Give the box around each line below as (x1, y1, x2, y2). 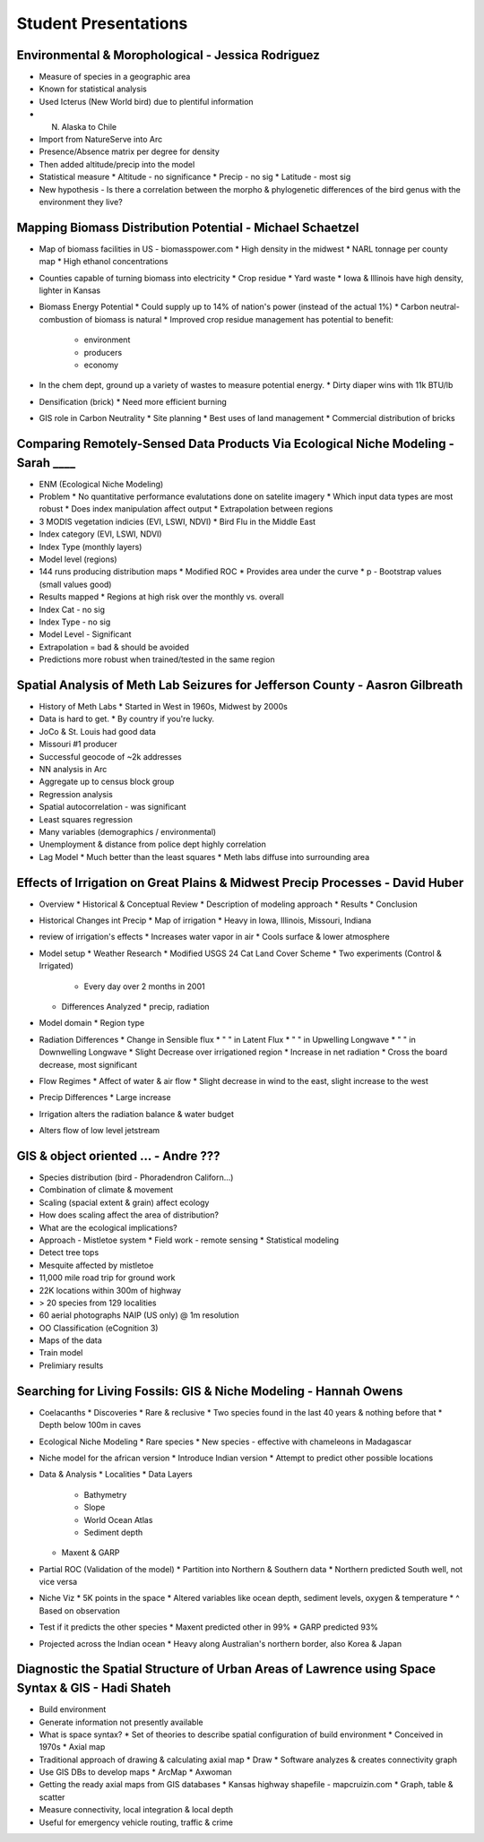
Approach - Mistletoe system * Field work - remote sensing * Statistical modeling (39, 1235, 340, 1245)
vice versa (39, 1577, 78, 1588)
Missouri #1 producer (39, 739, 118, 750)
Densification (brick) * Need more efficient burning (39, 396, 228, 407)
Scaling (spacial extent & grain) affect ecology (39, 1197, 210, 1208)
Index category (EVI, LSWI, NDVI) (39, 529, 162, 539)
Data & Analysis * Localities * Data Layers (39, 1469, 193, 1480)
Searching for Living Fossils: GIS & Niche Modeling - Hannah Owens (16, 1383, 403, 1399)
